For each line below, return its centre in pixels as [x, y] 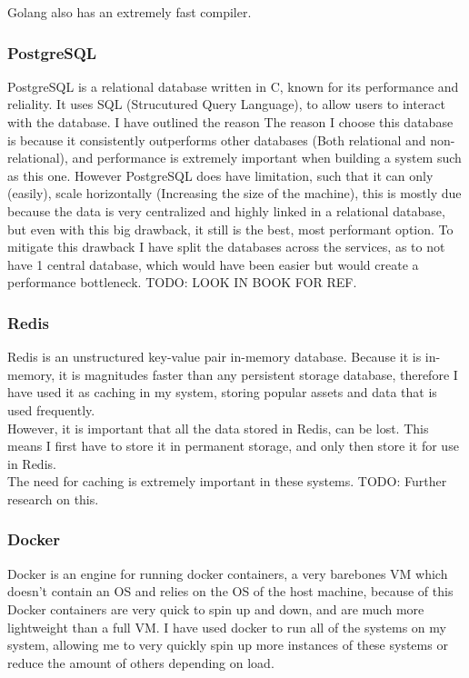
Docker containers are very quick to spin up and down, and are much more [216, 608]
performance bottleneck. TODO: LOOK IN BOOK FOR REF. [182, 282]
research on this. [53, 499]
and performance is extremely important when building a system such [267, 158]
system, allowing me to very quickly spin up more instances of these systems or [228, 645]
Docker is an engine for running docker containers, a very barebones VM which [228, 573]
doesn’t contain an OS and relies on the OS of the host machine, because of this [230, 591]
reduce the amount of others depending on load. [141, 662]
